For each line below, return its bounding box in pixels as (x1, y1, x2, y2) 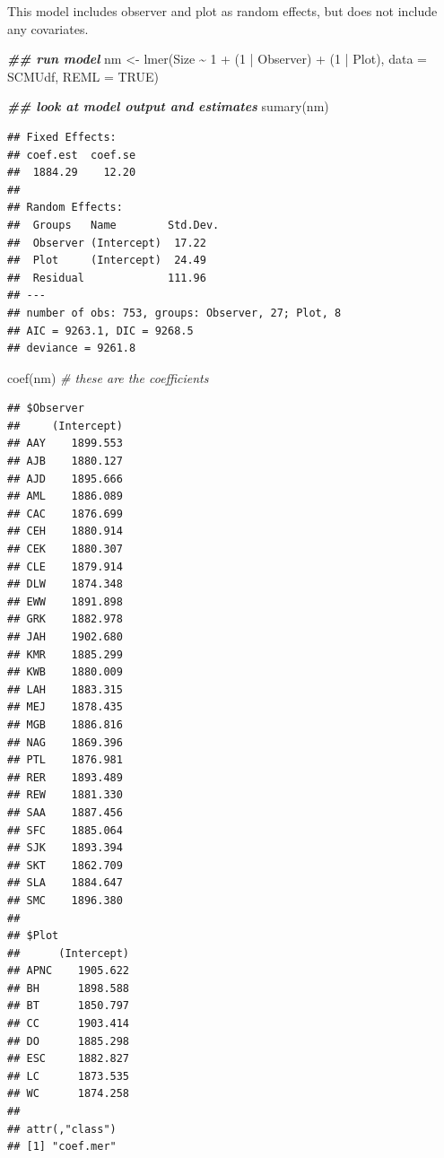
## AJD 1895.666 (7, 472, 123, 485)
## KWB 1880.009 (7, 666, 123, 679)
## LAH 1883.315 (7, 683, 123, 696)
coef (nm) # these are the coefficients (7, 368, 209, 387)
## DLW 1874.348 (7, 578, 123, 591)
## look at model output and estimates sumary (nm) (7, 97, 329, 116)
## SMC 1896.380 (7, 893, 123, 907)
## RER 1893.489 (7, 771, 123, 784)
